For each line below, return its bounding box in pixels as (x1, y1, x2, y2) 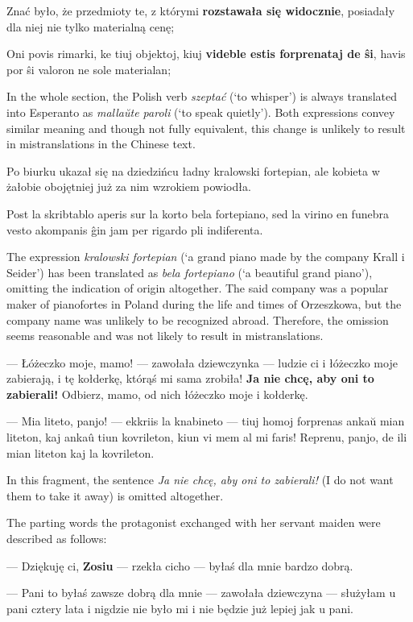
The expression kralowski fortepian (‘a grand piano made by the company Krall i (6, 248, 405, 265)
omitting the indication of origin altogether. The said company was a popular (6, 280, 389, 296)
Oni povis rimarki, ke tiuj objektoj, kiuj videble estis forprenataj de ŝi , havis (6, 45, 406, 62)
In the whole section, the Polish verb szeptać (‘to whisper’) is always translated (6, 88, 398, 105)
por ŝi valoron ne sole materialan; (6, 60, 171, 77)
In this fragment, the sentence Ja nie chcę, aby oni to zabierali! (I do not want (6, 471, 394, 488)
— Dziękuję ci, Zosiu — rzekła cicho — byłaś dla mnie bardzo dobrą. (6, 557, 353, 574)
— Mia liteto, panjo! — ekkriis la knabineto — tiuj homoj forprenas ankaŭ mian (6, 413, 405, 429)
